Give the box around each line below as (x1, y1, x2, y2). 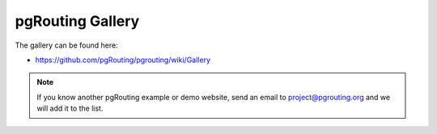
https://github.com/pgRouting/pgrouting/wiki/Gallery (35, 55, 210, 65)
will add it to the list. (36, 103, 104, 113)
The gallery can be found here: (15, 40, 118, 50)
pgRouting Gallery (15, 12, 140, 30)
